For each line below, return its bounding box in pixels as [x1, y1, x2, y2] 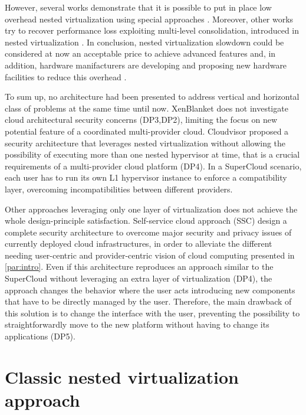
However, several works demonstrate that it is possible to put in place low [5, 1, 272, 13]
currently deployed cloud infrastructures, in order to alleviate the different [5, 237, 272, 250]
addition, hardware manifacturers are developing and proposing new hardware [5, 58, 287, 71]
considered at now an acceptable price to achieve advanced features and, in [5, 47, 276, 60]
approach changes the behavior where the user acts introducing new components [5, 283, 295, 296]
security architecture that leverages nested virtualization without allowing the [5, 136, 286, 149]
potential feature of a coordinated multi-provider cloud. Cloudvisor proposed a [5, 125, 289, 137]
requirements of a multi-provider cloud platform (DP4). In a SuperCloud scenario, [5, 159, 302, 172]
